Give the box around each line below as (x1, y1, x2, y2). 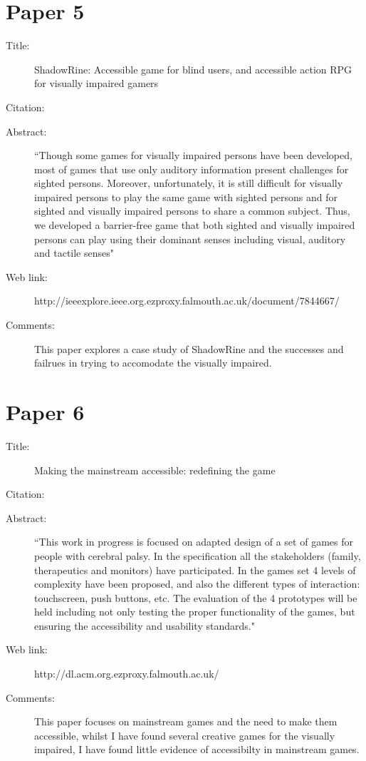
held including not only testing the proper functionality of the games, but (34, 604, 355, 619)
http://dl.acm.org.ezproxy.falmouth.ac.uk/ (34, 666, 219, 681)
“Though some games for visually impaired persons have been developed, (34, 148, 352, 163)
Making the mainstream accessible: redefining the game (34, 462, 276, 477)
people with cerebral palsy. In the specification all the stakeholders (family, (34, 548, 361, 563)
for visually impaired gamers (34, 76, 159, 91)
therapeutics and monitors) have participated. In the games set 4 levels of (34, 562, 356, 577)
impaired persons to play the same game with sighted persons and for (34, 189, 338, 204)
